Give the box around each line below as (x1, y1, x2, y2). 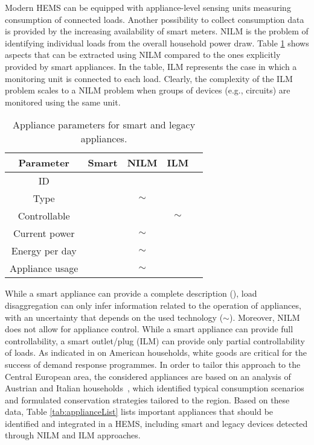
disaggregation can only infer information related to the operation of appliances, (5, 298, 301, 311)
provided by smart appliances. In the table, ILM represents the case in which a (5, 60, 297, 72)
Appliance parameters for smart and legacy (12, 118, 196, 132)
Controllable (18, 209, 70, 223)
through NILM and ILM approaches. (5, 429, 141, 441)
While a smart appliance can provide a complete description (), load (5, 287, 257, 300)
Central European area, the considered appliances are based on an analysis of (5, 370, 291, 382)
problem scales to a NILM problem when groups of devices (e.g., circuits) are (5, 84, 290, 96)
